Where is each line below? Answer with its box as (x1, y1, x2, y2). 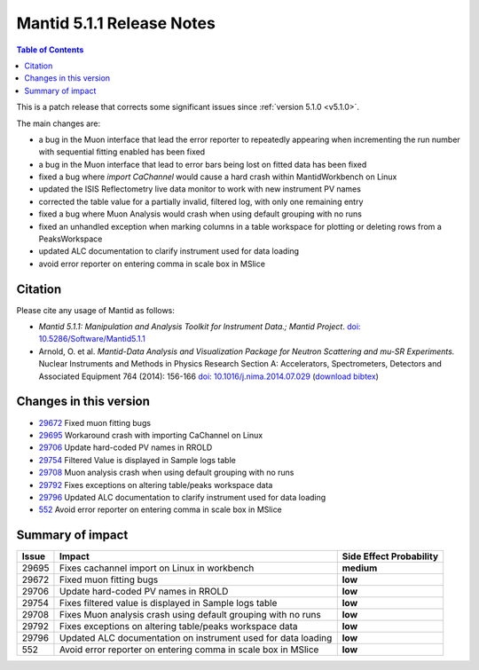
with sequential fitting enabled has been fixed (38, 146, 206, 157)
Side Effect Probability (342, 550, 439, 563)
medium (342, 562, 378, 574)
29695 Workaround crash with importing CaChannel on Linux (38, 430, 263, 440)
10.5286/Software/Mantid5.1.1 (38, 334, 145, 344)
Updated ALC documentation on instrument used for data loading (59, 632, 333, 644)
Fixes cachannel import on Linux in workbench (59, 562, 255, 574)
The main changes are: (16, 118, 101, 129)
